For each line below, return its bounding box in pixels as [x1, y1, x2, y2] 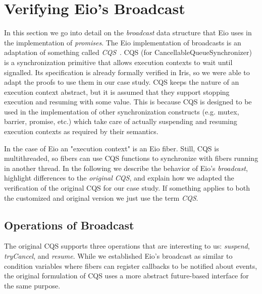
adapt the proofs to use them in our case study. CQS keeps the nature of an [4, 77, 239, 87]
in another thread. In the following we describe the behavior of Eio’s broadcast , [4, 162, 248, 173]
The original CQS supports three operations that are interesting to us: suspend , [4, 241, 250, 251]
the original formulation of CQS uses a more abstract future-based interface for [4, 270, 249, 281]
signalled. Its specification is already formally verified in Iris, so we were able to [4, 67, 250, 77]
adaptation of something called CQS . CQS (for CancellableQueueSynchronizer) [4, 47, 252, 57]
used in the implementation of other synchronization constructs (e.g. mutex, [4, 106, 239, 116]
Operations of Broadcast [4, 217, 134, 232]
